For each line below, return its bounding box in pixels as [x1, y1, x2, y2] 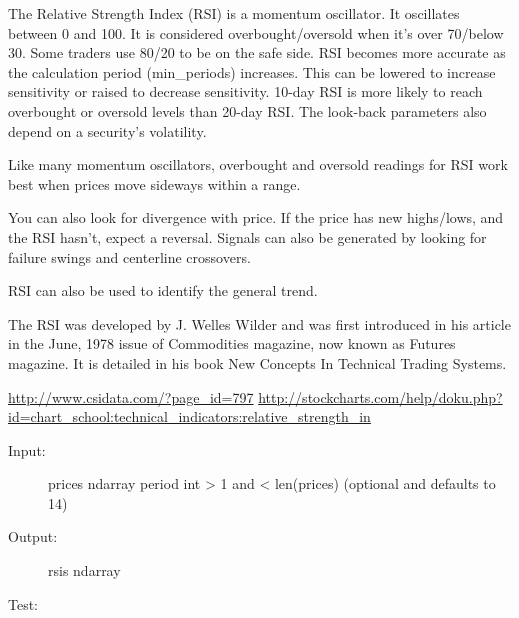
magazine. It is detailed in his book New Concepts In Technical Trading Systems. [8, 352, 507, 373]
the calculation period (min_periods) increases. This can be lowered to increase [8, 61, 496, 82]
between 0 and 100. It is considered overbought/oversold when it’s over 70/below [8, 22, 504, 43]
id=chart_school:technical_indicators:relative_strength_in [8, 406, 371, 427]
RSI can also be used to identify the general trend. [8, 280, 318, 301]
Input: [8, 439, 46, 460]
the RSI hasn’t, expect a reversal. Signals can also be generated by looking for [8, 226, 487, 247]
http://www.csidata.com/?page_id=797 [8, 386, 254, 407]
